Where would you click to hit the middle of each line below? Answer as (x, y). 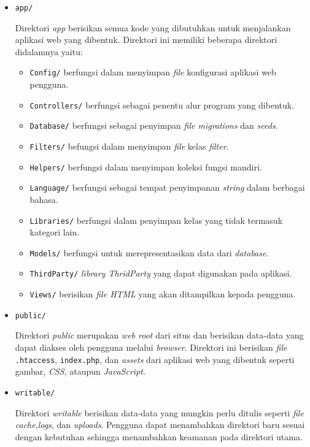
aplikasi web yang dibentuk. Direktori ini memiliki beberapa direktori (146, 40)
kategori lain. (55, 232)
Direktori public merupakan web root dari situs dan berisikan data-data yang (159, 335)
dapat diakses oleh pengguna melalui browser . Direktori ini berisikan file (151, 347)
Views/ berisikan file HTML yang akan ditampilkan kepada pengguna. (163, 294)
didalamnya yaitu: (49, 51)
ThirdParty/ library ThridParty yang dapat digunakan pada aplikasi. (161, 273)
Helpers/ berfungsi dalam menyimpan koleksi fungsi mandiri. (146, 166)
